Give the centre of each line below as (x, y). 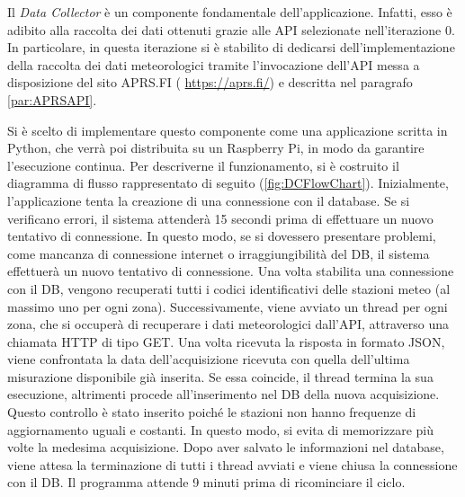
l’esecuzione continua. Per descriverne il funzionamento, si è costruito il (203, 165)
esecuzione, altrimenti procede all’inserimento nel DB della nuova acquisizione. (224, 394)
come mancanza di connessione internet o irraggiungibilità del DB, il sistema (219, 253)
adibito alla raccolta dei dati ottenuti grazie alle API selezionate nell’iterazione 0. (231, 29)
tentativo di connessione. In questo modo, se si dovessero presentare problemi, (222, 236)
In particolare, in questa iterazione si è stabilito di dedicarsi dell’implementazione (231, 47)
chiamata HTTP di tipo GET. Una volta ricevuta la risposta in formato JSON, (226, 341)
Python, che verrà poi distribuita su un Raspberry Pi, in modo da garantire (216, 148)
